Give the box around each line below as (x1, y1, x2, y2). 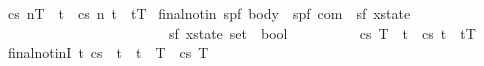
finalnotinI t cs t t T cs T (7, 42, 209, 63)
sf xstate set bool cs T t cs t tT (168, 22, 476, 43)
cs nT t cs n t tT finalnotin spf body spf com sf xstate (7, 3, 411, 23)
